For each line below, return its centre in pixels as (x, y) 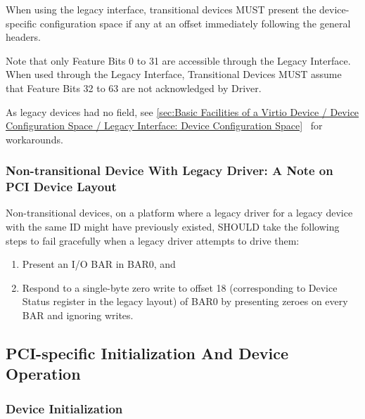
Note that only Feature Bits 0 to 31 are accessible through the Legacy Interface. (178, 60)
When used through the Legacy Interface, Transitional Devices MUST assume (174, 74)
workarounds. (34, 139)
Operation (43, 374)
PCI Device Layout (61, 187)
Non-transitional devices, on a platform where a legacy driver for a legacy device (179, 213)
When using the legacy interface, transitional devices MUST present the (161, 9)
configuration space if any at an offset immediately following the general (195, 23)
